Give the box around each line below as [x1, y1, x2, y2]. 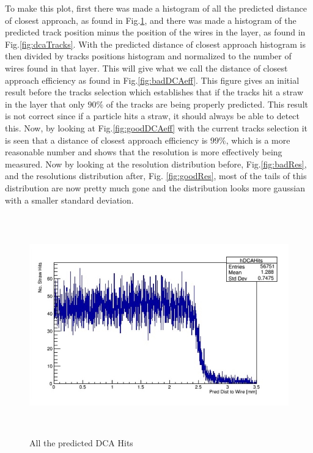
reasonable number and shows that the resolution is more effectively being [5, 145, 282, 158]
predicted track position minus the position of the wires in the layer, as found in [5, 26, 306, 39]
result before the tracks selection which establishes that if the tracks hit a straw [5, 86, 304, 98]
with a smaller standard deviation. [5, 193, 134, 206]
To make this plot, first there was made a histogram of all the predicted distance [5, 2, 307, 14]
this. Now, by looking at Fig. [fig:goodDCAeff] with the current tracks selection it [5, 121, 308, 134]
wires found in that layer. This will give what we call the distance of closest [5, 61, 288, 74]
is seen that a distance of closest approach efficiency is [5, 133, 208, 146]
